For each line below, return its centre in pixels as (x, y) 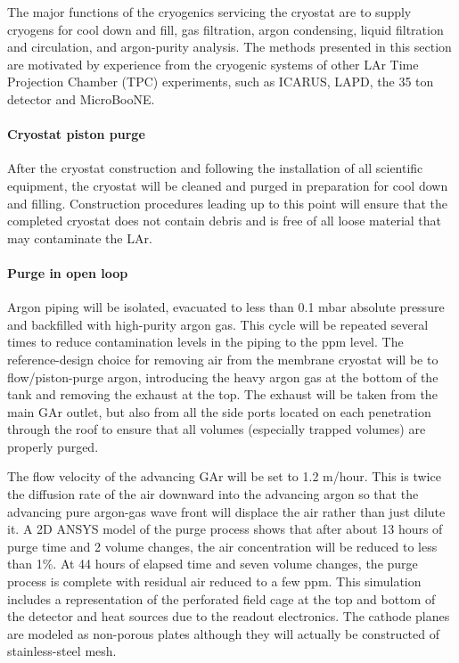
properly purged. (53, 446)
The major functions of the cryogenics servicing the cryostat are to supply (209, 12)
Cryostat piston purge (76, 134)
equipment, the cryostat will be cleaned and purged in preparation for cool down (228, 185)
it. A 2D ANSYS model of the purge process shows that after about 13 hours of (225, 529)
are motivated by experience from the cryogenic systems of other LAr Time (213, 64)
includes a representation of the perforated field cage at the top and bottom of (221, 598)
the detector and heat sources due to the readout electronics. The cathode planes (229, 616)
